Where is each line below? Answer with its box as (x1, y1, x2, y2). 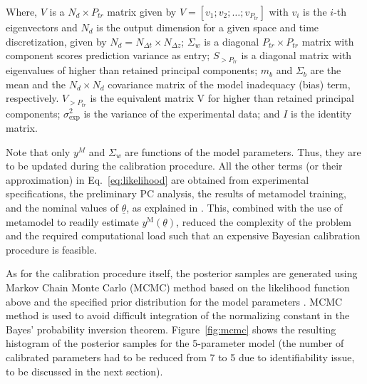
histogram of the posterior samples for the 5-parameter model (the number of (6, 336, 344, 351)
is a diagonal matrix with (241, 48, 352, 63)
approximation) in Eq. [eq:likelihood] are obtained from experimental (6, 172, 309, 187)
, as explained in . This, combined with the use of (126, 199, 343, 214)
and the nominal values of (6, 199, 118, 214)
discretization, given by (6, 33, 107, 48)
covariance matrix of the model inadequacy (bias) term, (108, 76, 351, 91)
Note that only (6, 144, 71, 159)
